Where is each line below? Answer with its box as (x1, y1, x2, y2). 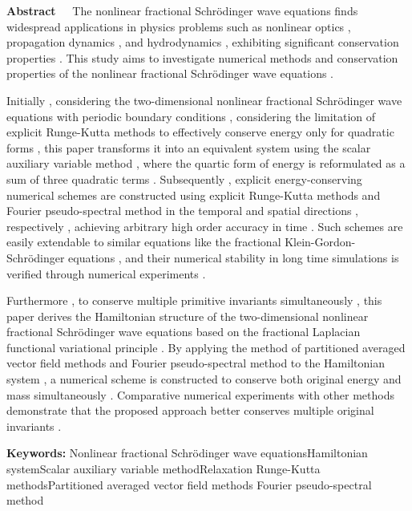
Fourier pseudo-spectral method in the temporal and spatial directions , (6, 202, 359, 219)
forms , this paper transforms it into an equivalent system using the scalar (6, 139, 371, 156)
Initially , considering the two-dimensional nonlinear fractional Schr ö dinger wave (6, 91, 402, 108)
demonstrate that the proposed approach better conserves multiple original (6, 402, 374, 419)
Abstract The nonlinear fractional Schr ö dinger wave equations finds (6, 2, 358, 18)
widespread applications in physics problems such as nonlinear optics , (6, 18, 351, 34)
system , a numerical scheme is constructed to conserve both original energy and (6, 371, 402, 387)
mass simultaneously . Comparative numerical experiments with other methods (6, 386, 394, 403)
